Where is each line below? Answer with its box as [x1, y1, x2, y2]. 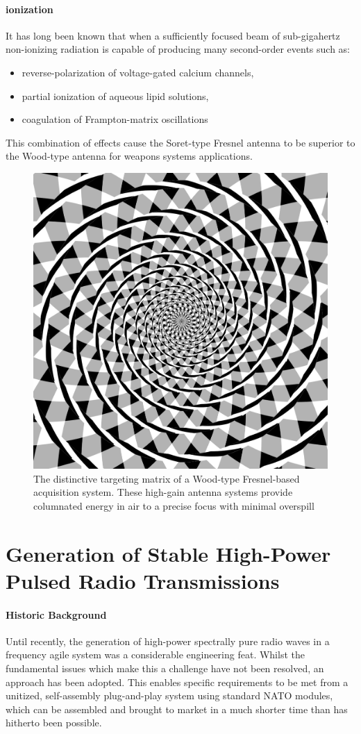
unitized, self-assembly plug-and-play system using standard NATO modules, [6, 688, 333, 703]
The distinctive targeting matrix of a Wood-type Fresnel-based [33, 471, 300, 485]
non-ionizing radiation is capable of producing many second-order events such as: [6, 42, 351, 56]
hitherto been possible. [6, 715, 102, 730]
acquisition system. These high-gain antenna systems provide [33, 485, 293, 499]
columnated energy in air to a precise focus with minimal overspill [33, 498, 314, 512]
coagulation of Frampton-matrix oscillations [22, 112, 208, 126]
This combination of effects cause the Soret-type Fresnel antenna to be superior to [6, 135, 355, 149]
